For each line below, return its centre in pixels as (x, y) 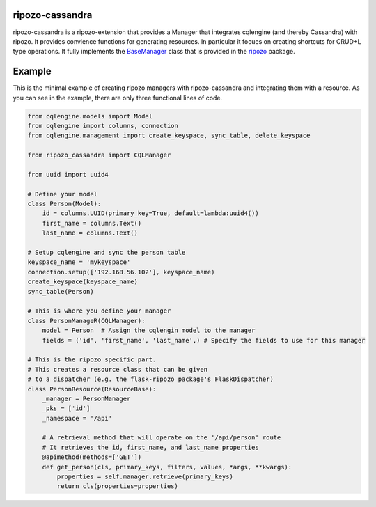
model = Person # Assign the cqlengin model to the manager (149, 330)
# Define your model (62, 194)
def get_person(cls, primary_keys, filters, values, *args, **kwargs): (167, 467)
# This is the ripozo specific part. (92, 360)
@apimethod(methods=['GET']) (92, 457)
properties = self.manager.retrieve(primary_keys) (145, 477)
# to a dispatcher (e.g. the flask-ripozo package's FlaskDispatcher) (151, 379)
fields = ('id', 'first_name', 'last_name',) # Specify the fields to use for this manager (204, 340)
